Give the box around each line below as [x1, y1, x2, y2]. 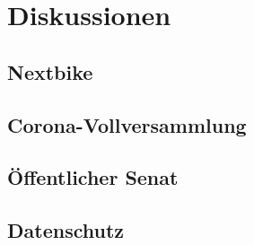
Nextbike [7, 57, 93, 85]
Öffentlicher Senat [7, 163, 179, 191]
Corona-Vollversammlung [7, 110, 247, 138]
